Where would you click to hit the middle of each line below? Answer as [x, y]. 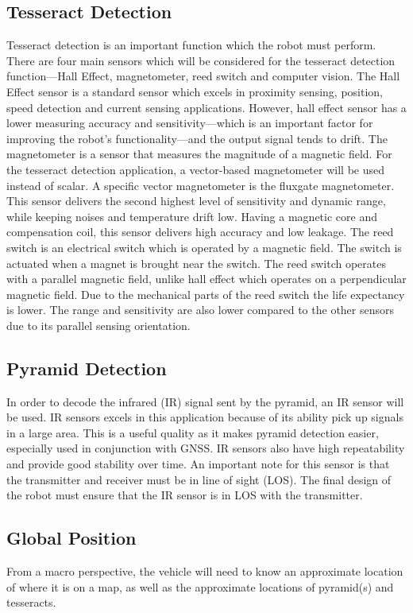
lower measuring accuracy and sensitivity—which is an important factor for [190, 123]
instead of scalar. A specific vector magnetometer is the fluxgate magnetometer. [201, 185]
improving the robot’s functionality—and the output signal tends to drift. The [197, 138]
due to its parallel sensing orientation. [98, 325]
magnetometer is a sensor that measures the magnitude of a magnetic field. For [199, 154]
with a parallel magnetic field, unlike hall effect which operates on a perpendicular [206, 279]
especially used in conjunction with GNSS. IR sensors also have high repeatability [206, 448]
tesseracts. [31, 602]
